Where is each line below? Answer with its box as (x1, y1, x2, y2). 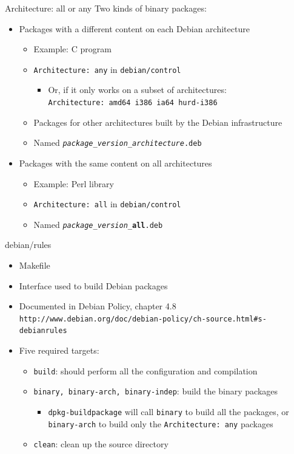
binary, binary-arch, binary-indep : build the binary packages (33, 385, 278, 397)
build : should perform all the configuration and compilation (33, 364, 258, 377)
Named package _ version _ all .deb (33, 218, 163, 230)
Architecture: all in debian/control (33, 198, 181, 210)
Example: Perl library (33, 177, 114, 190)
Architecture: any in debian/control (33, 63, 181, 75)
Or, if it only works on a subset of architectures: (48, 83, 227, 96)
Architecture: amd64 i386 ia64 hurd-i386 (48, 98, 218, 108)
